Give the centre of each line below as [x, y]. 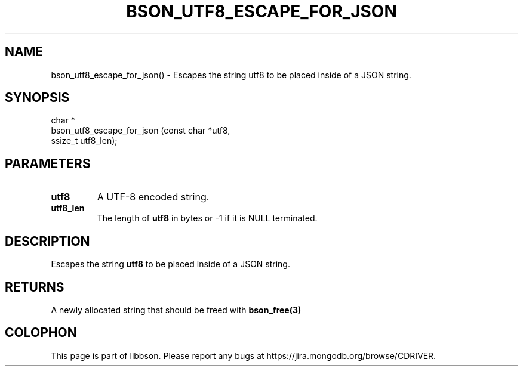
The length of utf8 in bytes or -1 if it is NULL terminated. [207, 218]
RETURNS [35, 287]
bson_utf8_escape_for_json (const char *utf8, [141, 131]
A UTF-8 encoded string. [153, 197]
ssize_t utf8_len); [84, 141]
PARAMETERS [48, 163]
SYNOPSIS [37, 98]
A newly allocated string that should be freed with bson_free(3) [176, 310]
